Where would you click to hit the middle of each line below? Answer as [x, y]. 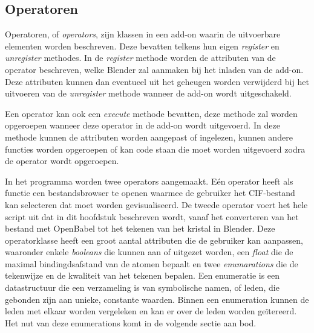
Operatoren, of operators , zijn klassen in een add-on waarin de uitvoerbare [143, 34]
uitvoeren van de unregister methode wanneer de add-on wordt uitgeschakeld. [148, 93]
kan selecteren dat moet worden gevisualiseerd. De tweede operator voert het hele [156, 204]
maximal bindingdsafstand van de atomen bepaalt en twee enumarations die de [152, 263]
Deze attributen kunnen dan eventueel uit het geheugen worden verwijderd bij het [157, 81]
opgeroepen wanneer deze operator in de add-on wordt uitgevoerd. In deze [142, 125]
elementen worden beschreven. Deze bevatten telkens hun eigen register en [142, 46]
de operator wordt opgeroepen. [62, 161]
